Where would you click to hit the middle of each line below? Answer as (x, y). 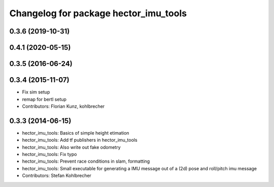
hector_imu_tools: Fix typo (49, 154)
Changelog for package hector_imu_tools (98, 13)
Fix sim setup (36, 92)
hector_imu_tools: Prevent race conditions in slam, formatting (86, 161)
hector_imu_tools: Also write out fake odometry (72, 147)
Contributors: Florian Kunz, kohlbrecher (63, 106)
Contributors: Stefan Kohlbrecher (57, 176)
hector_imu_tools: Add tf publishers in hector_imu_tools (80, 140)
